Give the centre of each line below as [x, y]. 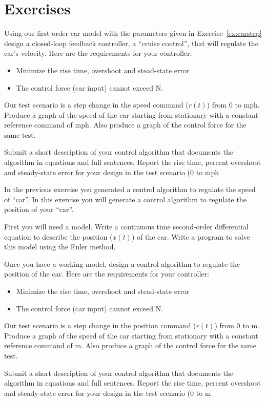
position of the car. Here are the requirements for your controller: [107, 274]
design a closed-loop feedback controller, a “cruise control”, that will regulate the [131, 43]
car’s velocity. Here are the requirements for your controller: [98, 53]
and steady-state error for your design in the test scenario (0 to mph [112, 172]
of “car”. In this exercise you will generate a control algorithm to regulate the [125, 199]
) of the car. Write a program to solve [191, 236]
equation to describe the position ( [58, 236]
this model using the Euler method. [60, 247]
